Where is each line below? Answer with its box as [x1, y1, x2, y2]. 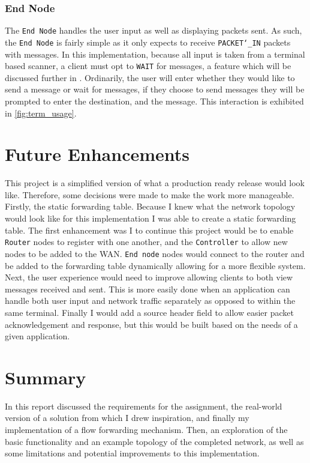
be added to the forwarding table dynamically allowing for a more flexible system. [5, 259, 306, 271]
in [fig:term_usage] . [5, 106, 77, 119]
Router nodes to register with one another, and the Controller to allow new [5, 235, 288, 248]
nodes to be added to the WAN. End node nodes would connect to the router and [5, 247, 305, 259]
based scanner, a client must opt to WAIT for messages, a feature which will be [5, 59, 291, 72]
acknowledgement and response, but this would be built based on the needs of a [5, 318, 298, 330]
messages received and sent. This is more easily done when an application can [5, 282, 290, 295]
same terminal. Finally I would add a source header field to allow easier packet [5, 306, 294, 318]
